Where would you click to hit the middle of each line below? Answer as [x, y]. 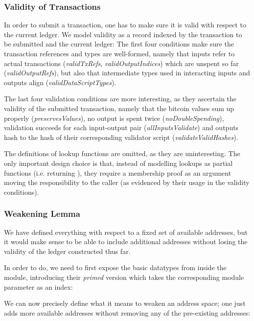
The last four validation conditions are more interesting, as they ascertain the [120, 99]
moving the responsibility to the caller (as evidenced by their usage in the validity [127, 182]
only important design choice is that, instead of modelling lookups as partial [118, 163]
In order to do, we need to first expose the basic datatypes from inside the [115, 267]
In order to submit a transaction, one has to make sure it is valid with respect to [125, 25]
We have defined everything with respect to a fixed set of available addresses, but [126, 232]
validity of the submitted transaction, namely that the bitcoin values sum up [119, 108]
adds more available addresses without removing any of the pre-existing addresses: [127, 312]
